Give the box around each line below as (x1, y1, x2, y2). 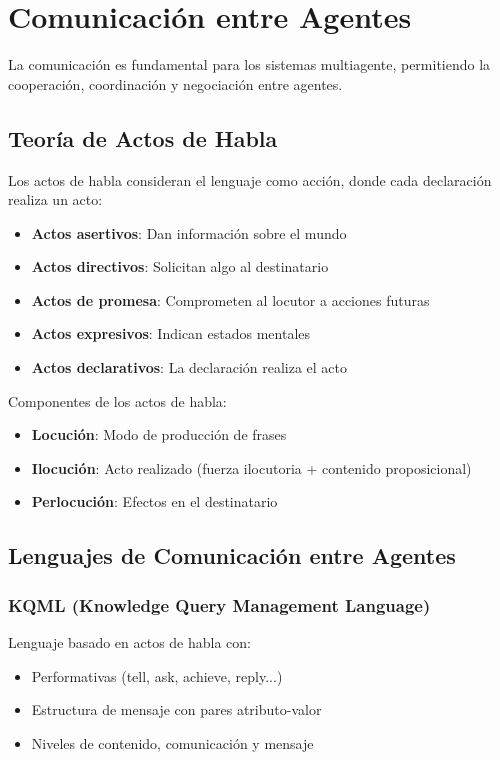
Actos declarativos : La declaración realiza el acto (31, 357, 348, 378)
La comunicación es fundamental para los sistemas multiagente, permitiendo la (8, 54, 491, 75)
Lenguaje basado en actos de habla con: (8, 632, 252, 653)
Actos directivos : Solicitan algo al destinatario (31, 256, 329, 277)
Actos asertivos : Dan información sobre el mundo (31, 222, 347, 243)
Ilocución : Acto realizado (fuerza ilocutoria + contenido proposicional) (31, 457, 472, 478)
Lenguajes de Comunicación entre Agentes (8, 540, 456, 571)
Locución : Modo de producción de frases (31, 424, 287, 445)
